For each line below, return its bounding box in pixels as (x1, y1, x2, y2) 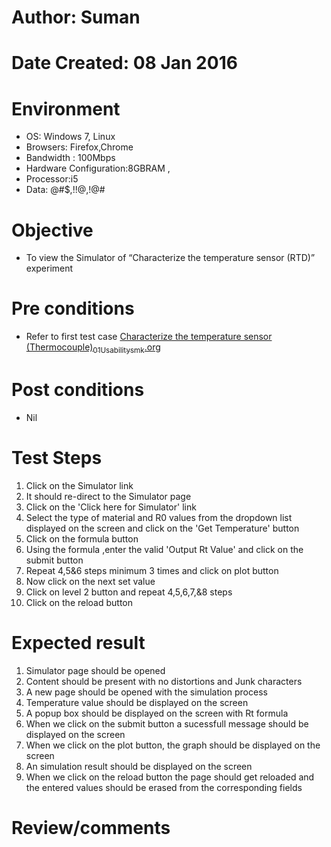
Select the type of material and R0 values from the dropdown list (25, 511, 293, 523)
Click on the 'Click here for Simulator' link (25, 501, 197, 513)
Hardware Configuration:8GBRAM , (25, 162, 171, 175)
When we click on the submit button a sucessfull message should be (25, 717, 309, 730)
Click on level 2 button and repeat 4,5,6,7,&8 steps (25, 586, 233, 598)
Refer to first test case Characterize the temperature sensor (25, 331, 273, 343)
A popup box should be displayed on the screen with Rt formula (25, 707, 289, 719)
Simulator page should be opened (25, 664, 166, 676)
